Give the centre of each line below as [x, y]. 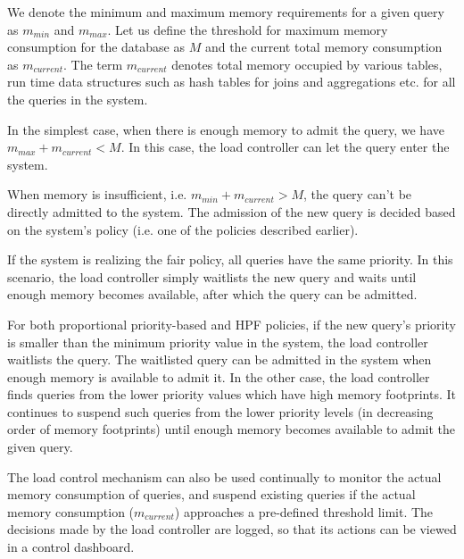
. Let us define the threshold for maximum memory [248, 29]
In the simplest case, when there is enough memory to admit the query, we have [226, 129]
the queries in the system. [78, 99]
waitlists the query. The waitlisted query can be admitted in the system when [220, 359]
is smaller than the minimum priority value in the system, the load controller [218, 342]
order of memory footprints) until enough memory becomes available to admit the [232, 429]
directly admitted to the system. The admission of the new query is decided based [232, 211]
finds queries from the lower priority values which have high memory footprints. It [232, 394]
